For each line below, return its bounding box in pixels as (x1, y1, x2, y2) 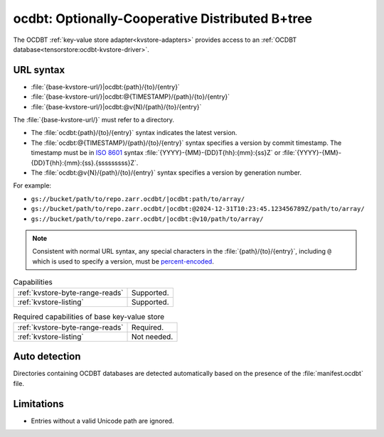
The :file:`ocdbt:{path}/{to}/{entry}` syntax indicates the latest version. (31, 129, 238, 137)
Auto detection (13, 350, 81, 362)
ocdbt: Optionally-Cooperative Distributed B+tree (13, 11, 313, 26)
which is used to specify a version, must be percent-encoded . (32, 257, 215, 266)
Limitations (13, 398, 64, 410)
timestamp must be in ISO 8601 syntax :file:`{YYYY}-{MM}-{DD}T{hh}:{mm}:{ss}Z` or (31, 149, 281, 157)
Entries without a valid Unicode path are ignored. (31, 416, 174, 425)
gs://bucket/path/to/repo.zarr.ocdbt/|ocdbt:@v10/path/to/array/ (31, 215, 264, 223)
